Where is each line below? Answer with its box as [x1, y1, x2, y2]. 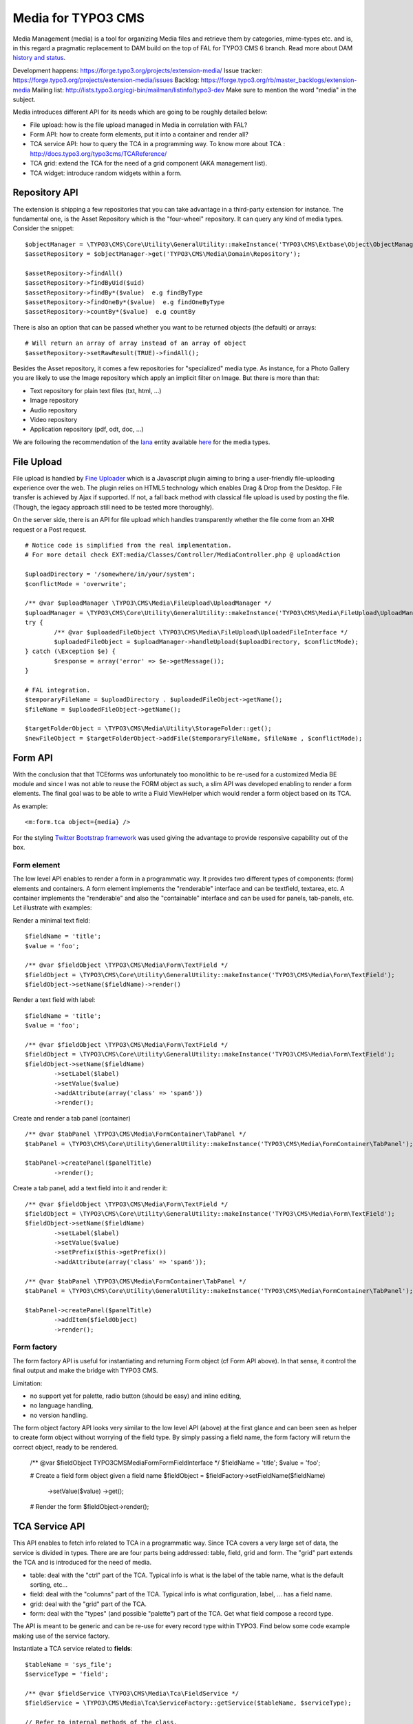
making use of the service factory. [12, 1632, 110, 1640]
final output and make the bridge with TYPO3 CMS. [12, 1366, 158, 1375]
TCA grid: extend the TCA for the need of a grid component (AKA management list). [30, 159, 268, 168]
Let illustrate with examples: [12, 903, 92, 912]
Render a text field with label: [12, 996, 96, 1004]
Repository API [12, 187, 78, 199]
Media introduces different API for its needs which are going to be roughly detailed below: [12, 108, 268, 117]
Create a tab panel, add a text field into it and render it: [12, 1184, 168, 1192]
